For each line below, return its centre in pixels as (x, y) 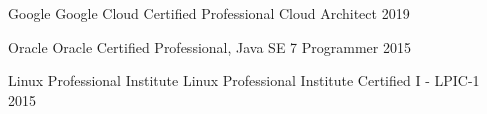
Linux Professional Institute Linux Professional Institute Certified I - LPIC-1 (244, 80)
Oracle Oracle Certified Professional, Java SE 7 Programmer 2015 (209, 46)
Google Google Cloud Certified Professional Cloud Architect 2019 (209, 13)
